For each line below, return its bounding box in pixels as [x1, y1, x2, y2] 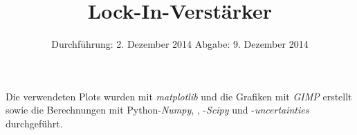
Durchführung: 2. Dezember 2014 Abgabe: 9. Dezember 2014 [51, 37, 309, 51]
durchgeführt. [6, 116, 63, 130]
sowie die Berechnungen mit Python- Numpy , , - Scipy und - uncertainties [6, 102, 309, 117]
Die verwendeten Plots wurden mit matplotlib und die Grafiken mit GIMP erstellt [6, 89, 352, 103]
